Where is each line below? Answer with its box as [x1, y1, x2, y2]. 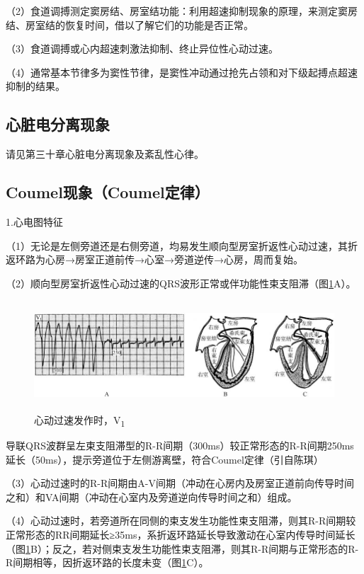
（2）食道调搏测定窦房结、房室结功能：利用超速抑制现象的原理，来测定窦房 [6, 4, 358, 18]
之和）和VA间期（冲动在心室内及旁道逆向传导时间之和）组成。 [6, 489, 297, 504]
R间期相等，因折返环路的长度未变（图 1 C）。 [6, 555, 209, 570]
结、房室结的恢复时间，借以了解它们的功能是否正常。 [6, 17, 254, 32]
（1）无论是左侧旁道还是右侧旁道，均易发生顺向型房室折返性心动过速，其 [6, 238, 348, 253]
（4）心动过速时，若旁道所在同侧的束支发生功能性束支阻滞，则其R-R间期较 [6, 513, 356, 528]
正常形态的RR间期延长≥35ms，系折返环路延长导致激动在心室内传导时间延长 [6, 527, 356, 542]
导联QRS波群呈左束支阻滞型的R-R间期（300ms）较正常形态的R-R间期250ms [6, 438, 354, 453]
